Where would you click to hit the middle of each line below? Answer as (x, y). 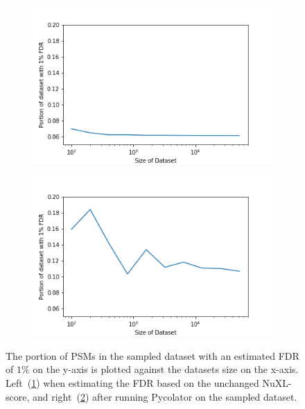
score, (18, 396)
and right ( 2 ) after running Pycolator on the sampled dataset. (165, 396)
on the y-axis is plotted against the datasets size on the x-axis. (166, 369)
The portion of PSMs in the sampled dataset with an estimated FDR (152, 355)
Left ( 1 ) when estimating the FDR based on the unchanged (132, 383)
